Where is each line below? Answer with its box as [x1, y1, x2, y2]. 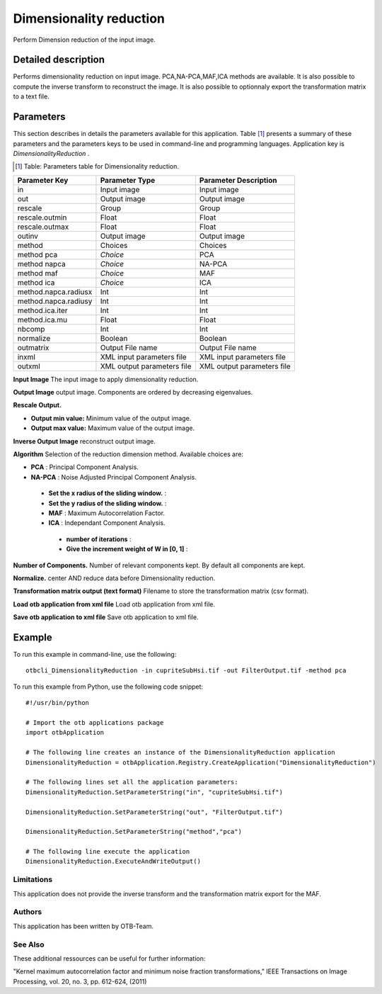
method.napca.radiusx [17, 287, 93, 297]
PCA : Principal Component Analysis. [30, 463, 139, 471]
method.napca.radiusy [17, 296, 93, 306]
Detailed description [13, 54, 105, 66]
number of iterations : [66, 535, 132, 543]
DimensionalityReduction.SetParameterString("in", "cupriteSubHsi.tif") [25, 788, 283, 796]
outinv [17, 231, 39, 241]
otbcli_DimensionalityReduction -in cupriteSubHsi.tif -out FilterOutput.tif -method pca [25, 667, 347, 674]
